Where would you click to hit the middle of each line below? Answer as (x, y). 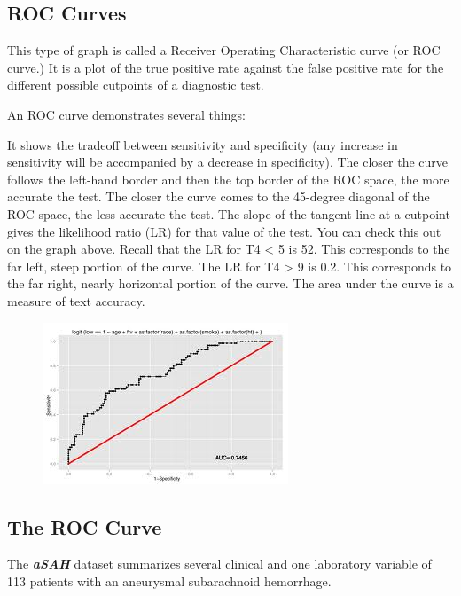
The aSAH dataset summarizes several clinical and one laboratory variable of (219, 564)
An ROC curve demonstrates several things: (126, 114)
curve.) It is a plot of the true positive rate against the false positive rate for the (226, 67)
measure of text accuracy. (76, 300)
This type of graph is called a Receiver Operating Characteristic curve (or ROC (224, 50)
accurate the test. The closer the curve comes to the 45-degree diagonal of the (219, 196)
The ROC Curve (85, 526)
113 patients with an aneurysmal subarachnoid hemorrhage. (169, 580)
